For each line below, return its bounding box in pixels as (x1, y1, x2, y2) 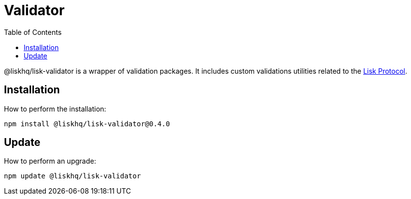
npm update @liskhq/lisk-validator (4, 172, 141, 180)
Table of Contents (4, 28, 62, 36)
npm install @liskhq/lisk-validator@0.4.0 (4, 119, 170, 128)
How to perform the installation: (4, 104, 106, 113)
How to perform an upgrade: (4, 157, 96, 166)
